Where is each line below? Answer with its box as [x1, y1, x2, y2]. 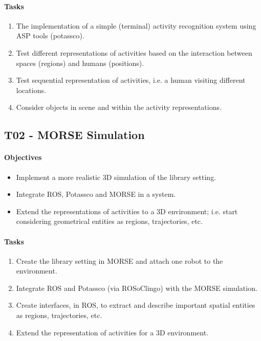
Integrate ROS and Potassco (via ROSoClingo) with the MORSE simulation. [16, 282, 257, 293]
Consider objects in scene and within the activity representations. [16, 102, 222, 112]
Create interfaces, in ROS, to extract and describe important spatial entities [16, 300, 255, 310]
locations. [16, 84, 46, 95]
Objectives [4, 152, 42, 163]
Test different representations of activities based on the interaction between [16, 47, 252, 58]
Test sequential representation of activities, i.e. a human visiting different [16, 75, 246, 85]
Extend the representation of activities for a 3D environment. [16, 327, 209, 337]
